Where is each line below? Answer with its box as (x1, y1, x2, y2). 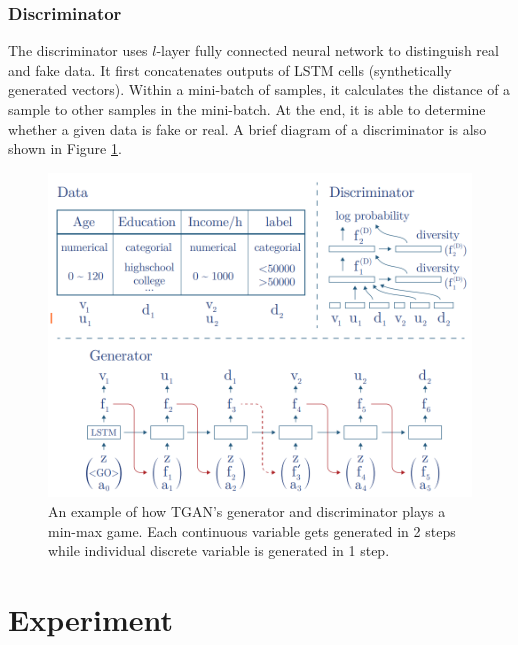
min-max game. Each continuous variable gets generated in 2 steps (48, 520, 456, 541)
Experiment (8, 598, 174, 639)
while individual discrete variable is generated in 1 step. (48, 540, 390, 561)
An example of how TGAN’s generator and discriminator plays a (48, 501, 446, 522)
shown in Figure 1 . (8, 138, 122, 159)
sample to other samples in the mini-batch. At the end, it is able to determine (8, 99, 486, 119)
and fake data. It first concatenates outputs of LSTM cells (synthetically (8, 59, 452, 80)
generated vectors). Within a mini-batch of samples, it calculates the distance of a (8, 79, 511, 100)
